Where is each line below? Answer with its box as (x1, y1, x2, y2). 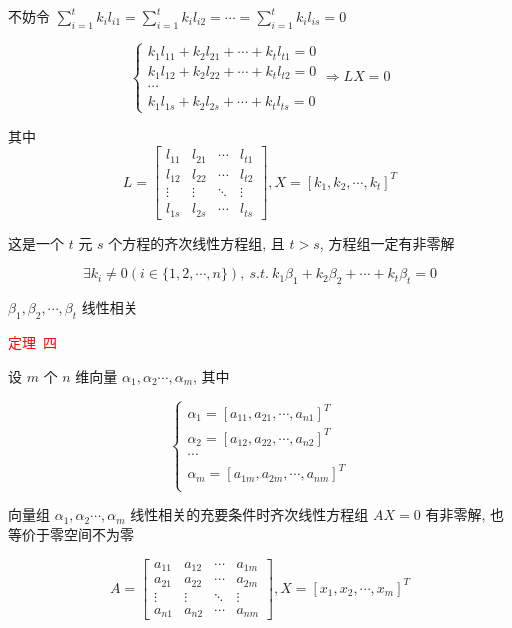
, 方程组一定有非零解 (319, 232, 455, 253)
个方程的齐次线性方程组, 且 (108, 232, 285, 253)
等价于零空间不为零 (8, 524, 134, 544)
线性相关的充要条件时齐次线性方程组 (130, 504, 369, 525)
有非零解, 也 (425, 504, 504, 525)
